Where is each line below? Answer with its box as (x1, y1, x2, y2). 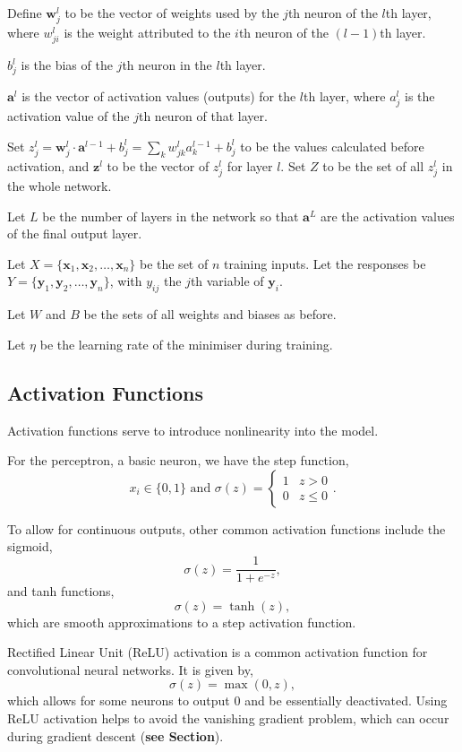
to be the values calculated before (240, 136, 424, 155)
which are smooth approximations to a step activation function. (7, 612, 356, 631)
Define (7, 4, 42, 22)
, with (109, 272, 142, 290)
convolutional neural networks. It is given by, (7, 660, 253, 679)
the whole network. (7, 177, 112, 195)
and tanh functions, (7, 582, 115, 601)
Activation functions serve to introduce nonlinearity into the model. (7, 420, 379, 439)
